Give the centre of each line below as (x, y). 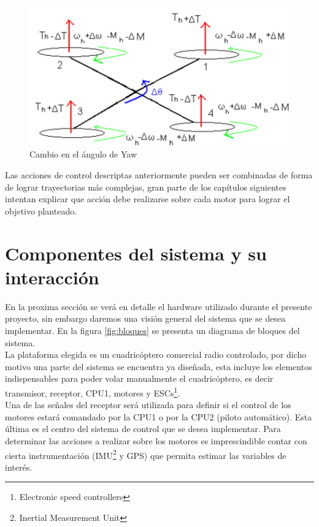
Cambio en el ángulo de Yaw (83, 154)
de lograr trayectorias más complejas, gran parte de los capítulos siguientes (146, 187)
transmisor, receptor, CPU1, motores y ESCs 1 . (93, 392)
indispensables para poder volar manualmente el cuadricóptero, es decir (139, 378)
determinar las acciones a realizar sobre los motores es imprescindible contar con (156, 440)
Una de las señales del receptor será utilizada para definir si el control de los (148, 405)
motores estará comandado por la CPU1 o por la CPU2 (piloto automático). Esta (159, 416)
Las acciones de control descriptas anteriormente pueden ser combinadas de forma (159, 175)
